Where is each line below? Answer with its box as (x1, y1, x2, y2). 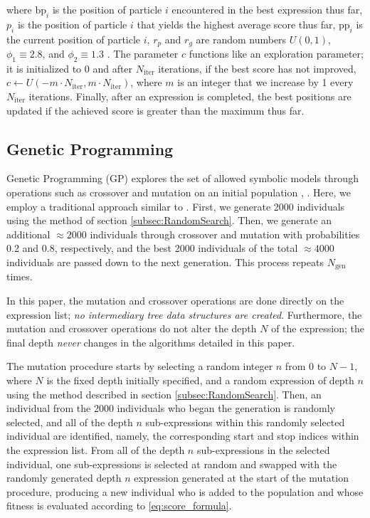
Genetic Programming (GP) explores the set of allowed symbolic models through (6, 171, 359, 186)
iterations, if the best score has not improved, (158, 60, 356, 75)
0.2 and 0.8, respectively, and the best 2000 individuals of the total (6, 240, 298, 255)
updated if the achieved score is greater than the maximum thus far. (6, 102, 305, 117)
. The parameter (107, 46, 179, 61)
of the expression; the (271, 321, 365, 336)
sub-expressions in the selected (196, 442, 330, 457)
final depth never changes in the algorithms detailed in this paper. (6, 334, 295, 349)
